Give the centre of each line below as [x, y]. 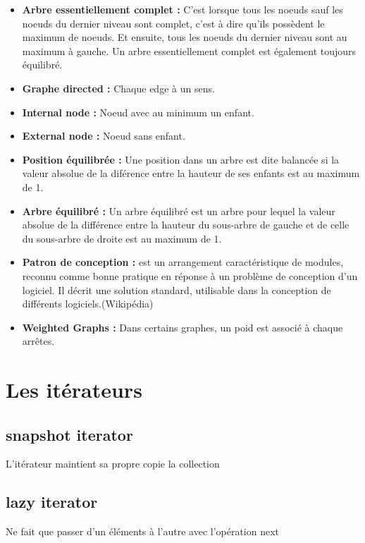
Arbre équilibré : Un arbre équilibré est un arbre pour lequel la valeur [179, 211]
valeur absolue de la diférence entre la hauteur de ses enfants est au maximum [191, 173]
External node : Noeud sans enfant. [104, 136]
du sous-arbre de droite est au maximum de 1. [122, 238]
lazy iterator [52, 502]
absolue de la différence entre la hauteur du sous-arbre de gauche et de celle [186, 225]
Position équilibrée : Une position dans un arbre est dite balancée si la [181, 159]
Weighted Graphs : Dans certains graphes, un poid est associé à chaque [182, 327]
